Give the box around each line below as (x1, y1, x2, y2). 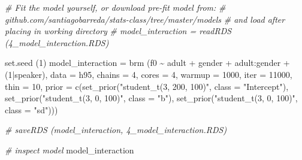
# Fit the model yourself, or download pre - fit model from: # (5, 1, 226, 13)
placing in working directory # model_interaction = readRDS (5, 25, 232, 37)
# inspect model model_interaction (5, 143, 134, 156)
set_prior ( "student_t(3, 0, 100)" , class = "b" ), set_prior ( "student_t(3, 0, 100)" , (5, 92, 298, 104)
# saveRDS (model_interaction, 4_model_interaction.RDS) (5, 123, 227, 136)
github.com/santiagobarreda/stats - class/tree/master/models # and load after (5, 13, 285, 25)
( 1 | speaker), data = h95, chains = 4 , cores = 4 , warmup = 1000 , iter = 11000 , (5, 68, 292, 80)
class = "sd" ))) (5, 103, 58, 116)
